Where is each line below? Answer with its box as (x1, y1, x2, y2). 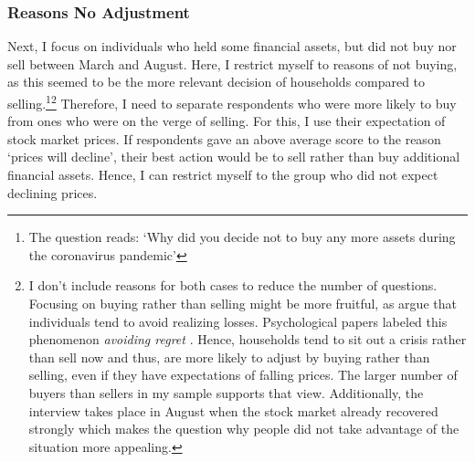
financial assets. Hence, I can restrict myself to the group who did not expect (7, 165, 438, 184)
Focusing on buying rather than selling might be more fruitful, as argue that (28, 294, 457, 312)
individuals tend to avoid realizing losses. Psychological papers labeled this (28, 311, 448, 331)
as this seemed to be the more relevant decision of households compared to (7, 72, 426, 91)
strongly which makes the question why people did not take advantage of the (28, 419, 459, 438)
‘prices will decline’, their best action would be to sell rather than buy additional (7, 147, 460, 166)
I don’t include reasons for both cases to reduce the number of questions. (28, 276, 438, 295)
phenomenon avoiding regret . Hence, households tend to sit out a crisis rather (28, 330, 467, 349)
